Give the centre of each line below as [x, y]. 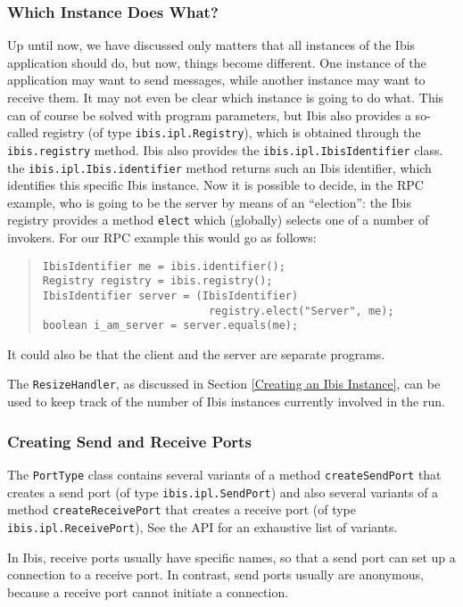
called [23, 132]
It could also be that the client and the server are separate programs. [196, 353]
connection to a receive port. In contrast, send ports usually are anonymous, [215, 574]
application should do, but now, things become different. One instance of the [217, 62]
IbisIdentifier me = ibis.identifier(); [164, 266]
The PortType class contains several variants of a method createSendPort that [224, 474]
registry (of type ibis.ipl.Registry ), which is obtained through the [231, 132]
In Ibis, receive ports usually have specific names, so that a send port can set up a [231, 557]
